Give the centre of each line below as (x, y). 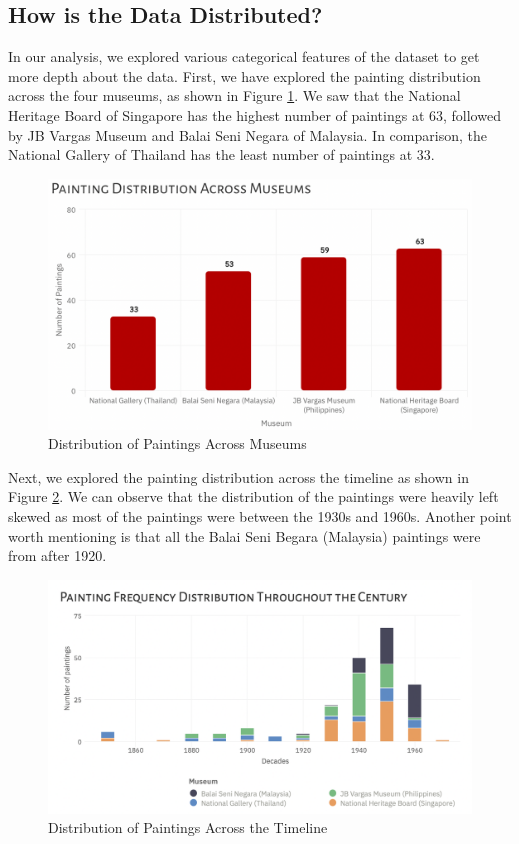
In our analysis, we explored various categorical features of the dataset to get (244, 56)
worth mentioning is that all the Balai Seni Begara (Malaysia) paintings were (244, 535)
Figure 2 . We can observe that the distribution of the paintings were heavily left (253, 496)
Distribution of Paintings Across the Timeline (188, 827)
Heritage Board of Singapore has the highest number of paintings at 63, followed (254, 114)
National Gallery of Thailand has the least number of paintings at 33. (221, 154)
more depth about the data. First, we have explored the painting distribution (244, 75)
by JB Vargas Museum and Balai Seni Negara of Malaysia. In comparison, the (247, 134)
